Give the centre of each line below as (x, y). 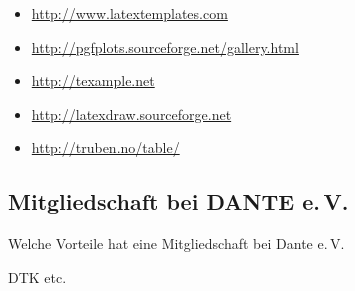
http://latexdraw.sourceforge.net (131, 113)
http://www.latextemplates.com (129, 13)
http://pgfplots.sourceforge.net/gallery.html (165, 46)
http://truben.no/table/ (105, 147)
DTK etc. (37, 276)
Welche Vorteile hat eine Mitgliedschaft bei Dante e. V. (176, 243)
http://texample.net (93, 80)
